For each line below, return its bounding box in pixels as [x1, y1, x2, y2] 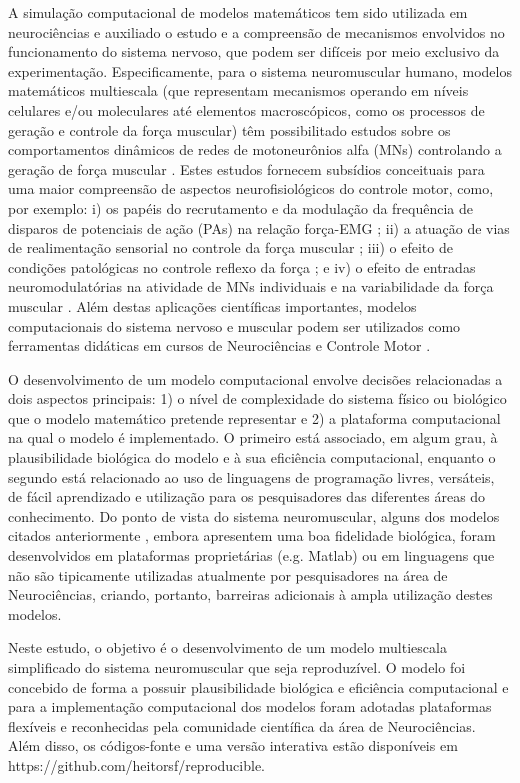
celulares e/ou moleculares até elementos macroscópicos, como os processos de [8, 99, 485, 120]
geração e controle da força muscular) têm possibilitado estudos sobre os [8, 119, 451, 140]
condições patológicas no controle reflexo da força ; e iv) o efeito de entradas [8, 256, 476, 277]
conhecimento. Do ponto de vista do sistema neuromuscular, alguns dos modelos [8, 505, 500, 526]
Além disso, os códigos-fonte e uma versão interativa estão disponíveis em [8, 735, 458, 756]
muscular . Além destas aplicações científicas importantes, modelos [8, 295, 417, 316]
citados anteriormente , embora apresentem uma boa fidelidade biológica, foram [8, 525, 496, 546]
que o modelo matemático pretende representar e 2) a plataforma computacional [8, 407, 501, 428]
